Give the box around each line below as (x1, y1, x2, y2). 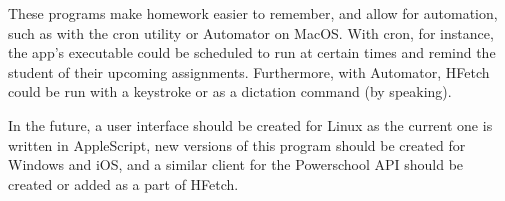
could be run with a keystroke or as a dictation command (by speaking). (8, 81, 452, 102)
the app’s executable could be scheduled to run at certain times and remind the (8, 42, 496, 63)
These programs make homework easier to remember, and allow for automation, (8, 3, 498, 23)
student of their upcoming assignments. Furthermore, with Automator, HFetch (8, 61, 490, 82)
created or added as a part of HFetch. (8, 173, 239, 194)
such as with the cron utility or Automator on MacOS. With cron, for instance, (8, 22, 494, 43)
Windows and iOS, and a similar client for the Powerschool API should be (8, 154, 464, 175)
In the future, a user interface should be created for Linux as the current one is (8, 114, 493, 135)
